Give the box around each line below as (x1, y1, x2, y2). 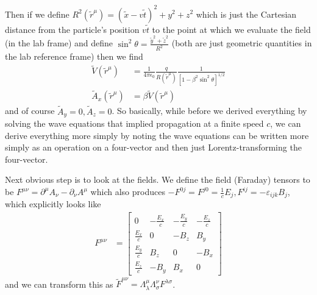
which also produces (90, 185, 165, 198)
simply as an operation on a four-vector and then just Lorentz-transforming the (5, 141, 302, 154)
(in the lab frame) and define (5, 37, 113, 49)
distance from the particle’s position (5, 23, 140, 35)
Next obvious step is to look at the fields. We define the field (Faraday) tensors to (5, 173, 310, 186)
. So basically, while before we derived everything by (112, 104, 307, 117)
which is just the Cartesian (196, 7, 297, 20)
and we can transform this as (5, 277, 113, 290)
